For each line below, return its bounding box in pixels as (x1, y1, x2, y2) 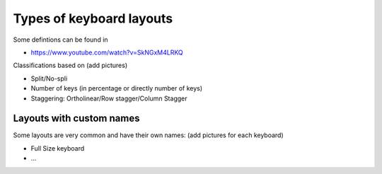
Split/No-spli (30, 74, 68, 83)
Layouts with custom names (13, 112, 140, 124)
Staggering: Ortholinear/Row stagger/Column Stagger (30, 94, 187, 103)
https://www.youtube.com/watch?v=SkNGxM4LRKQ (30, 48, 183, 57)
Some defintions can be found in (13, 35, 109, 44)
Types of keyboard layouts (13, 11, 173, 26)
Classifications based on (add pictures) (13, 61, 127, 70)
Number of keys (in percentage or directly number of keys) (30, 84, 203, 93)
